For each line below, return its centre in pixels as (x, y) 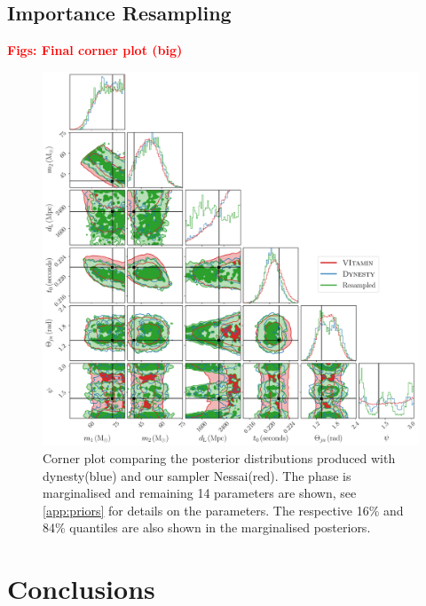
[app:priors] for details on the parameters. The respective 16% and (223, 510)
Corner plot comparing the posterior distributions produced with (219, 457)
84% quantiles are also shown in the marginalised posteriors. (207, 527)
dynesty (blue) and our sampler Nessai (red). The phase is (197, 475)
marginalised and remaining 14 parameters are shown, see (200, 493)
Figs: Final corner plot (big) (95, 50)
